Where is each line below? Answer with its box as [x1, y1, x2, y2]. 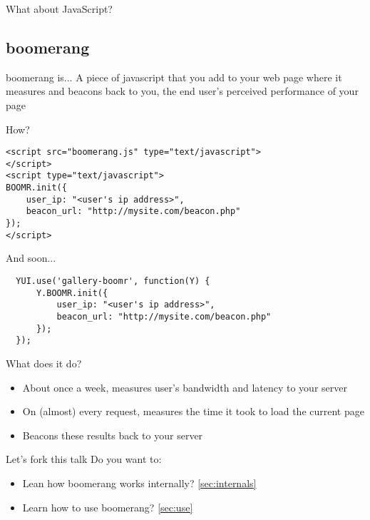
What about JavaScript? [6, 1, 113, 16]
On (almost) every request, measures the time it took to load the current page [22, 404, 364, 419]
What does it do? [6, 355, 82, 370]
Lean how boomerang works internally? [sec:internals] [22, 475, 257, 490]
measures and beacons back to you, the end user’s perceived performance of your [6, 83, 359, 98]
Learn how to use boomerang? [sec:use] [22, 499, 193, 514]
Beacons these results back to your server [22, 427, 203, 442]
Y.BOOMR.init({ [36, 287, 108, 298]
